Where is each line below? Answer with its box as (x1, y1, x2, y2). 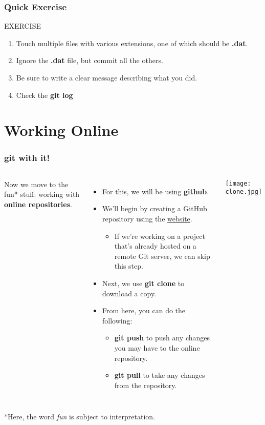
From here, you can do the (102, 305, 186, 316)
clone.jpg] (225, 188, 262, 196)
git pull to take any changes (114, 370, 205, 380)
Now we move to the (4, 178, 69, 189)
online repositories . (4, 198, 72, 209)
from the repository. (114, 379, 177, 390)
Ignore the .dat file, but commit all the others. (16, 55, 163, 66)
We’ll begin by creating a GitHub (102, 203, 207, 214)
